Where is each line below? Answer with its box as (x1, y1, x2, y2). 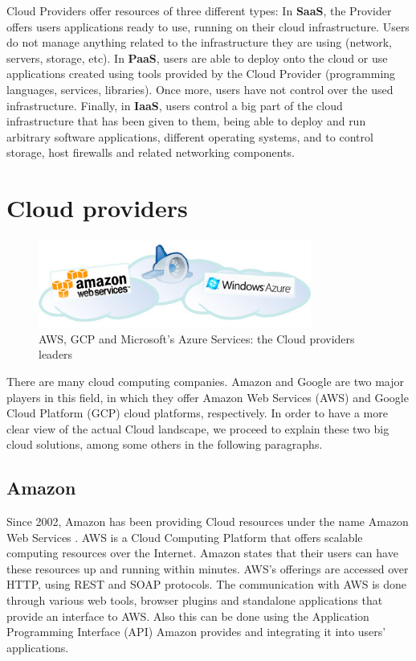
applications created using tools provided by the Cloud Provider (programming (6, 65, 396, 82)
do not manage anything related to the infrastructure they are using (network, (6, 34, 392, 51)
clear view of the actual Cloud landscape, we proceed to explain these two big (6, 420, 389, 437)
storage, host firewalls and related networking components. (6, 144, 296, 161)
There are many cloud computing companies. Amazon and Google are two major (6, 372, 404, 389)
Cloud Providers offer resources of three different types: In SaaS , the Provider (6, 2, 392, 18)
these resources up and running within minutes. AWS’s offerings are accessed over (6, 560, 409, 577)
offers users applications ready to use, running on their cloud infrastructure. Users (6, 18, 410, 35)
